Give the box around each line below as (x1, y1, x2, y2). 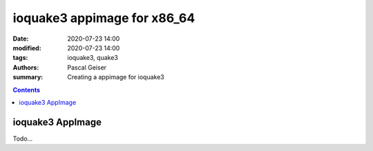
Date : (12, 34, 29, 43)
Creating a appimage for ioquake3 (67, 73, 165, 81)
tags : (12, 54, 28, 62)
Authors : (12, 63, 39, 72)
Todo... (12, 134, 33, 143)
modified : (12, 43, 41, 52)
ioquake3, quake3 (67, 54, 119, 62)
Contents (12, 85, 41, 94)
